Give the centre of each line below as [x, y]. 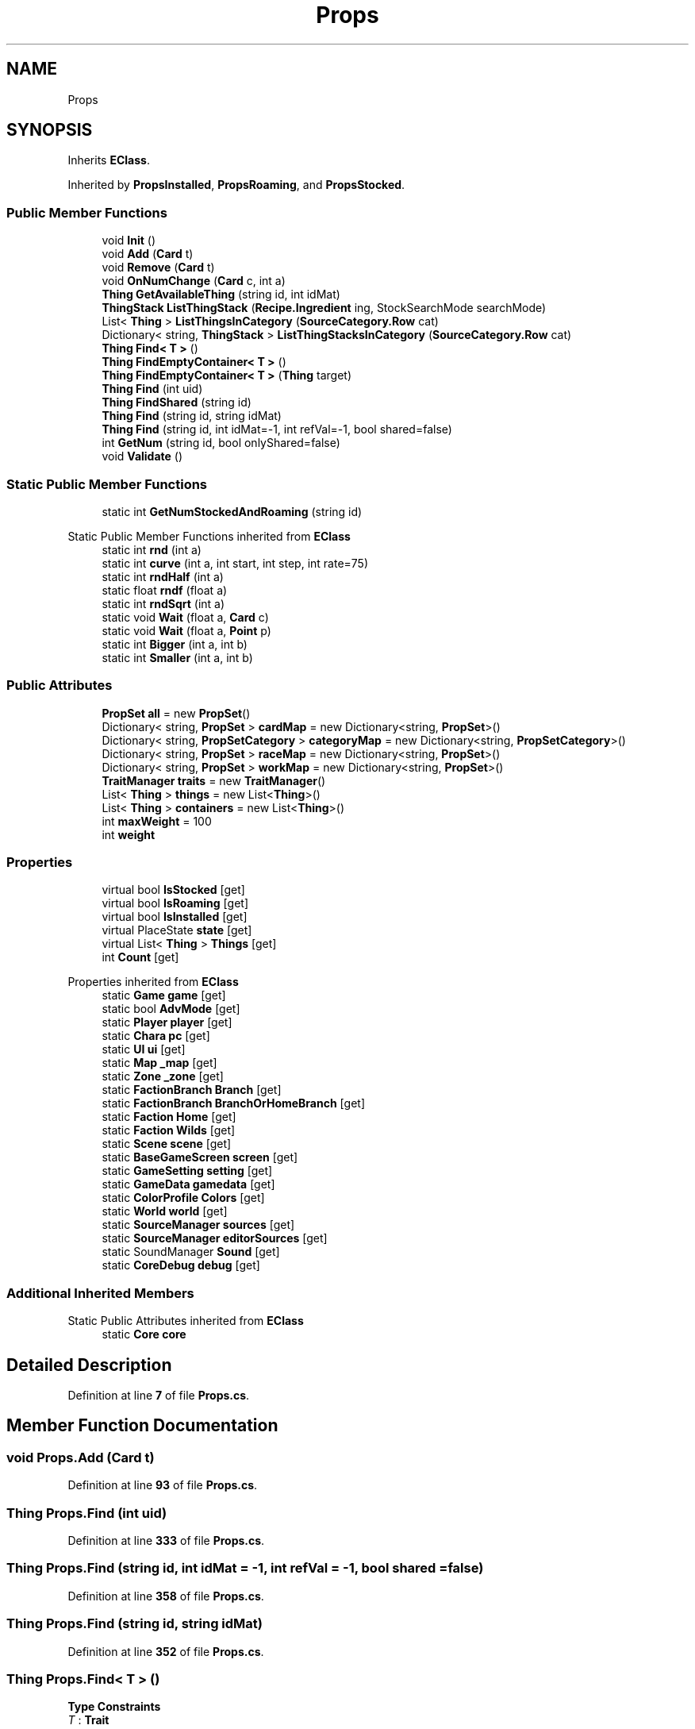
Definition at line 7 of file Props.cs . [159, 1396]
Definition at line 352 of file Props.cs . [166, 1651]
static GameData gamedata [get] [188, 1184]
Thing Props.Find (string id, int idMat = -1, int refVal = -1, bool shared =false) [245, 1568]
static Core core [144, 1334]
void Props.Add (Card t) [81, 1457]
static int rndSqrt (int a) [163, 603]
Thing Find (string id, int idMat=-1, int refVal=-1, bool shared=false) [277, 429]
